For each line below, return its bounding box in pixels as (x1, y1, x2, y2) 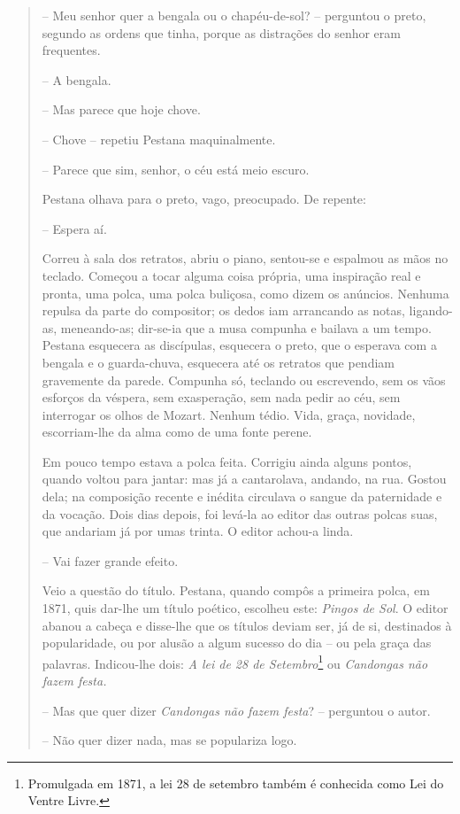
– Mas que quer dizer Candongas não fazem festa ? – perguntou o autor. (42, 701, 431, 719)
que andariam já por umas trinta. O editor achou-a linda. (42, 522, 354, 540)
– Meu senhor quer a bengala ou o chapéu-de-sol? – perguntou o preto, (42, 6, 426, 24)
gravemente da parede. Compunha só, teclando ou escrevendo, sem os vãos (42, 370, 446, 389)
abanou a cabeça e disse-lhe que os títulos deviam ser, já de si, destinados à (42, 616, 452, 634)
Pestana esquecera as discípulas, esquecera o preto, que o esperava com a (42, 336, 437, 354)
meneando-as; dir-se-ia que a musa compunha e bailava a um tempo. (60, 318, 432, 337)
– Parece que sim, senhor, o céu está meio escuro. (42, 159, 310, 178)
